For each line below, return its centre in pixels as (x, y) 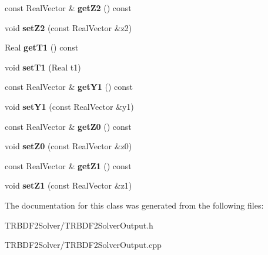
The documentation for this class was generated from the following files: (134, 205)
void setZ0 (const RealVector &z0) (68, 146)
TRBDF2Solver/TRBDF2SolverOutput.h (79, 225)
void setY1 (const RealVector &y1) (69, 106)
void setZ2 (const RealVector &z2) (68, 27)
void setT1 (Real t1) (43, 67)
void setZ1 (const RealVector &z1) (68, 185)
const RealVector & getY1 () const (69, 87)
